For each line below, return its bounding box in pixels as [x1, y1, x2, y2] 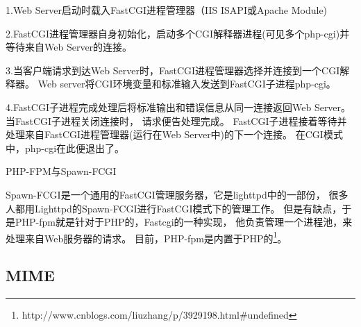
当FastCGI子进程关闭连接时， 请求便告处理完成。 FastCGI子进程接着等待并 [6, 113, 347, 128]
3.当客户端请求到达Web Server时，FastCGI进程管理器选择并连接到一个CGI [6, 62, 340, 77]
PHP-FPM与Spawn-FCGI [6, 164, 117, 178]
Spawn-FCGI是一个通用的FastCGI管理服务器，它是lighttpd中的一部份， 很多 [6, 187, 349, 201]
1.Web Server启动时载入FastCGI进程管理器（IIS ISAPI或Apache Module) [6, 3, 328, 17]
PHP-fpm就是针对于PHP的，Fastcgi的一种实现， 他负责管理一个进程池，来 [15, 215, 353, 229]
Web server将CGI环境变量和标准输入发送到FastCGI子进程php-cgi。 [37, 76, 336, 91]
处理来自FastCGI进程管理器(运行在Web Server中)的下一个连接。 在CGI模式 [6, 127, 343, 142]
